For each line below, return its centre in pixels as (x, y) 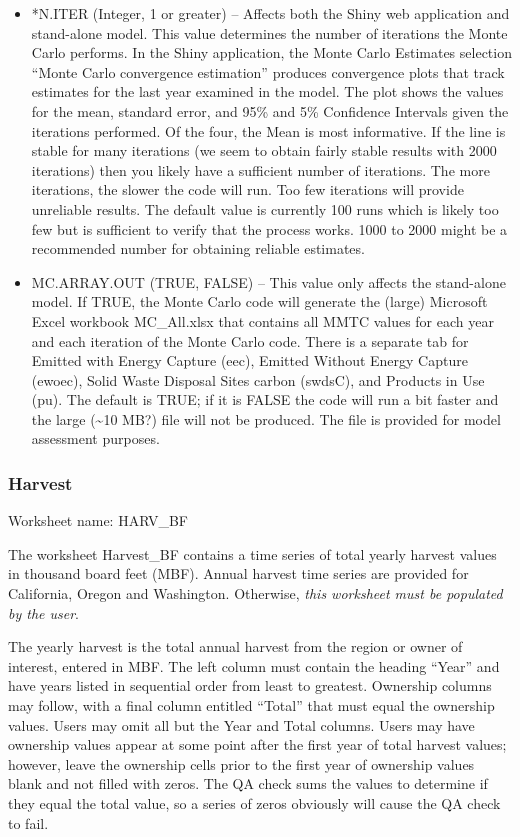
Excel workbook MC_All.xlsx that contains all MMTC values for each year (262, 320)
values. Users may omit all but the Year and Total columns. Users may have (241, 724)
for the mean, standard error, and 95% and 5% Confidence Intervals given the (270, 110)
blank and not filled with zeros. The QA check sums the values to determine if (248, 783)
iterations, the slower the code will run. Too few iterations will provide (247, 189)
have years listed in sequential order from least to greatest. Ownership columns (250, 685)
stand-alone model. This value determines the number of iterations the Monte (269, 32)
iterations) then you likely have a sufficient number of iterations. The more (260, 169)
